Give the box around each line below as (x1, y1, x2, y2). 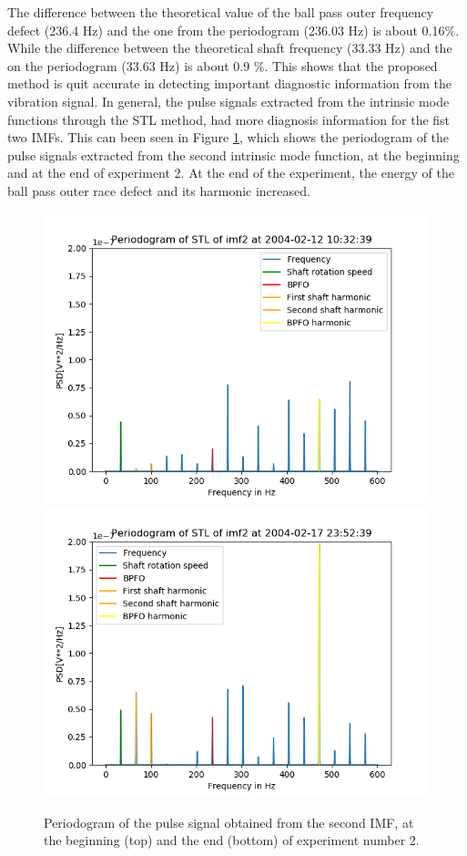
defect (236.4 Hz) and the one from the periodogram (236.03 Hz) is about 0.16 (7, 20, 445, 39)
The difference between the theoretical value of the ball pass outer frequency (7, 3, 434, 21)
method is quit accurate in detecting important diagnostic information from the (7, 74, 452, 93)
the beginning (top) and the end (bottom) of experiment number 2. (44, 830, 420, 850)
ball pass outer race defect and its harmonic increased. (7, 180, 310, 200)
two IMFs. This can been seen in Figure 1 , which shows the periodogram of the (7, 128, 450, 147)
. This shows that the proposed (264, 56, 438, 75)
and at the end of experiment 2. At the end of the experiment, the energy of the (7, 163, 454, 182)
